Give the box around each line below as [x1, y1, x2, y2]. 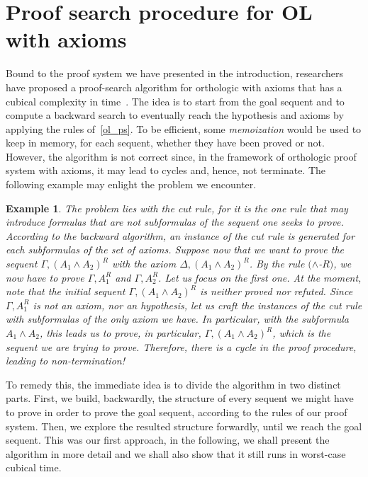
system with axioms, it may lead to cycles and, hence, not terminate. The [6, 163, 326, 178]
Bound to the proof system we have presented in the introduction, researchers [6, 66, 344, 81]
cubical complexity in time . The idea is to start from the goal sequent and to [6, 93, 345, 108]
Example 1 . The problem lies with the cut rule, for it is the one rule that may [6, 200, 348, 215]
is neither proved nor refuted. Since [200, 284, 353, 299]
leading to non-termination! [6, 353, 125, 368]
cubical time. [6, 460, 62, 475]
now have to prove [6, 270, 84, 285]
